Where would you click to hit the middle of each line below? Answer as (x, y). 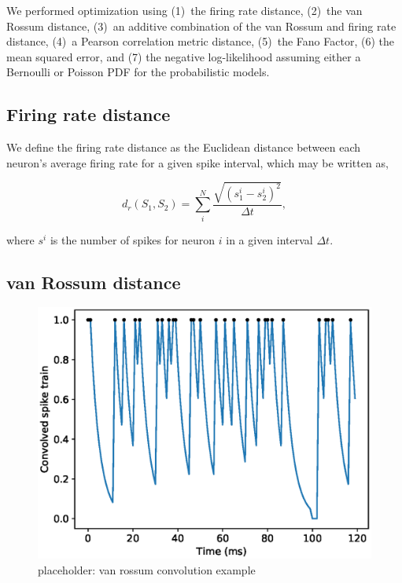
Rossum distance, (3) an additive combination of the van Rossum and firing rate (201, 26)
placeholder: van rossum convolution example (147, 569)
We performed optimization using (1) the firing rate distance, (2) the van (184, 10)
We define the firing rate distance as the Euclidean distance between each (184, 147)
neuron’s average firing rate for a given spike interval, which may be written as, (197, 162)
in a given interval (269, 239)
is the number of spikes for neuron (133, 239)
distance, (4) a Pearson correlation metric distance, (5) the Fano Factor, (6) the (200, 41)
